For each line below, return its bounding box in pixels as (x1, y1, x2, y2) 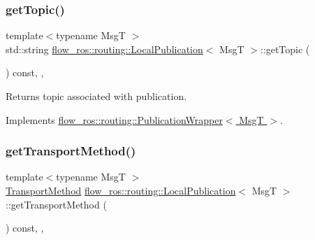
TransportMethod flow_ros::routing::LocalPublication (6, 183, 236, 197)
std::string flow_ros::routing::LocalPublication (6, 41, 203, 56)
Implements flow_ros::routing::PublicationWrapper (6, 112, 223, 127)
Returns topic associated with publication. (6, 89, 187, 103)
